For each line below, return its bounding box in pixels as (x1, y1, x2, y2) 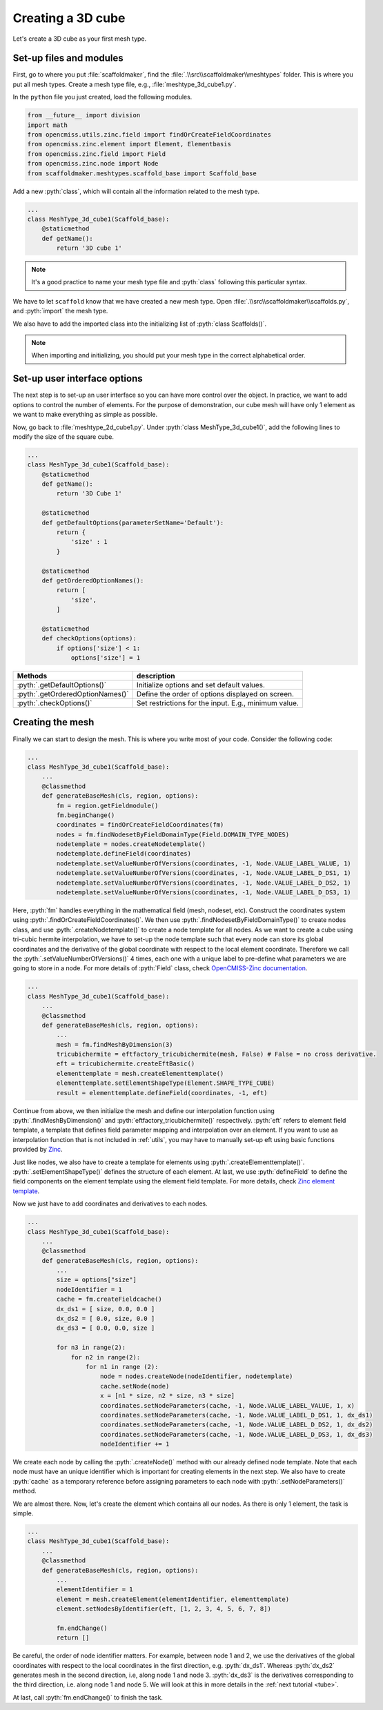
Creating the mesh (12, 716, 95, 728)
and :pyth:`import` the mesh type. (12, 307, 108, 315)
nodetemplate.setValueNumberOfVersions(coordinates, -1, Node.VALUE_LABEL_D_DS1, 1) (56, 869, 351, 877)
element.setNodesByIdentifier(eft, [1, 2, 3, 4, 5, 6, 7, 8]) (56, 1605, 272, 1613)
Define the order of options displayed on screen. (136, 689, 295, 699)
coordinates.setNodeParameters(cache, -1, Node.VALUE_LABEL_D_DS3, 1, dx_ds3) (100, 1431, 373, 1438)
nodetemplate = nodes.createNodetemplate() (56, 841, 206, 848)
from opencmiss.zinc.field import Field (27, 150, 166, 158)
